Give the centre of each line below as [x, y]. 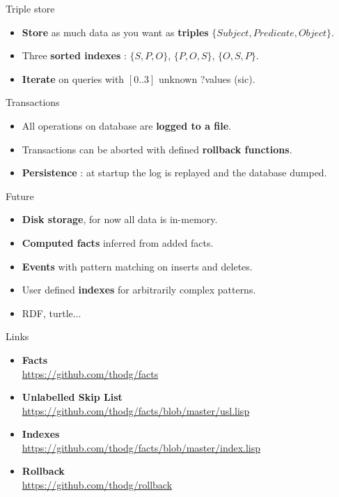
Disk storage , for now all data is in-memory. [120, 219]
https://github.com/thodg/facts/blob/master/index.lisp [141, 447]
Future [20, 196]
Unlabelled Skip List [72, 397]
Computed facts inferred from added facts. [118, 242]
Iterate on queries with [73, 78]
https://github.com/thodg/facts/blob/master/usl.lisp [136, 410]
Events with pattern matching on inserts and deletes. [137, 266]
